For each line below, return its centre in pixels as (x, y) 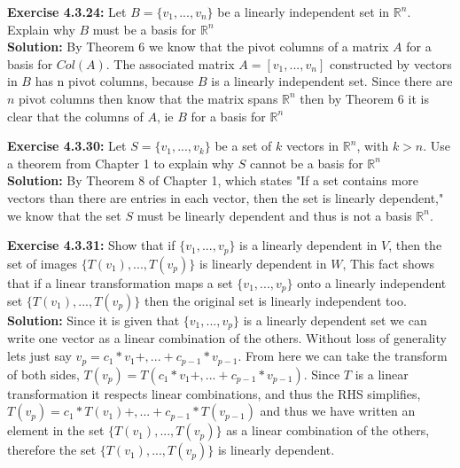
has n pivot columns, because (114, 81)
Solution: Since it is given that (94, 320)
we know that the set (64, 215)
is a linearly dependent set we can (335, 320)
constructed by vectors (390, 63)
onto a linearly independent (372, 282)
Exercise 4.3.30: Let (67, 146)
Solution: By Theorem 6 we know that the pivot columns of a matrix (198, 47)
